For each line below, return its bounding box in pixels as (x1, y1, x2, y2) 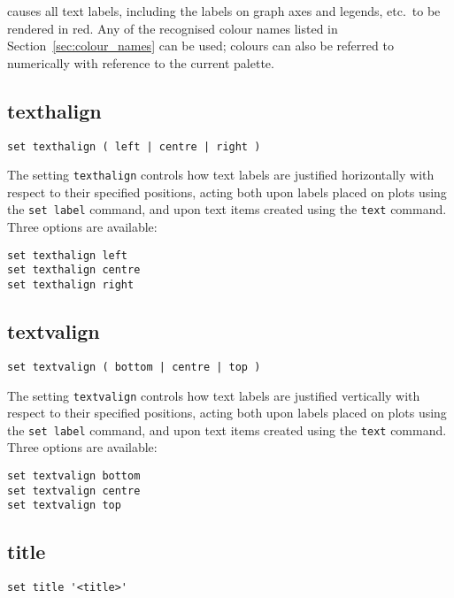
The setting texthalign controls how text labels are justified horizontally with (7, 165, 435, 184)
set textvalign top (7, 499, 121, 512)
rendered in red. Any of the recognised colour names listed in (7, 19, 338, 37)
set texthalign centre (7, 264, 141, 277)
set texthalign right (7, 279, 135, 292)
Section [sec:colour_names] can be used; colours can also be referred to (7, 36, 394, 55)
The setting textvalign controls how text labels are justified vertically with (7, 386, 420, 404)
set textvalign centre (7, 484, 141, 497)
